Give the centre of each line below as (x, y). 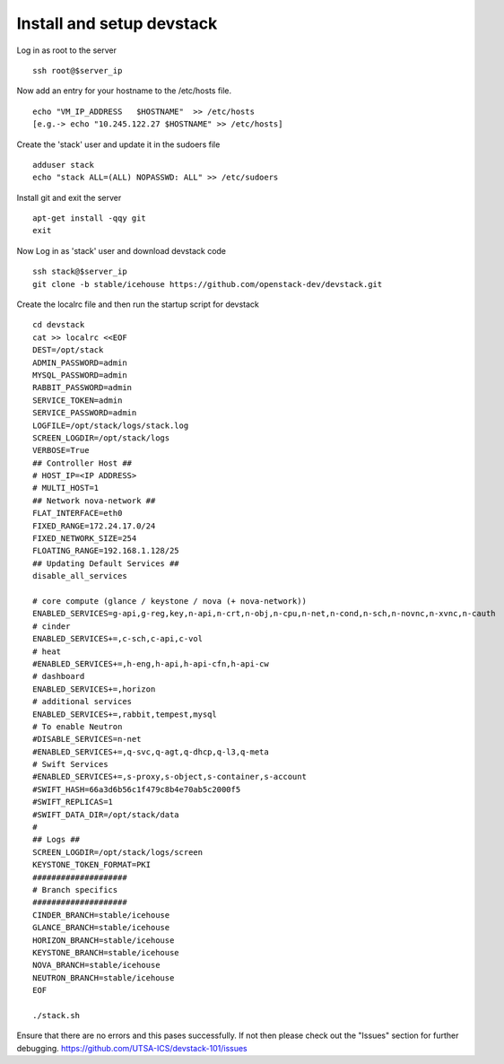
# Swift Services (70, 764)
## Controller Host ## (83, 463)
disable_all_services (80, 576)
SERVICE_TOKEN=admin (78, 400)
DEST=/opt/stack (68, 350)
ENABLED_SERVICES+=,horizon (94, 689)
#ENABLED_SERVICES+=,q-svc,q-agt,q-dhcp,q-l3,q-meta (151, 752)
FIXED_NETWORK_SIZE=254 (85, 539)
